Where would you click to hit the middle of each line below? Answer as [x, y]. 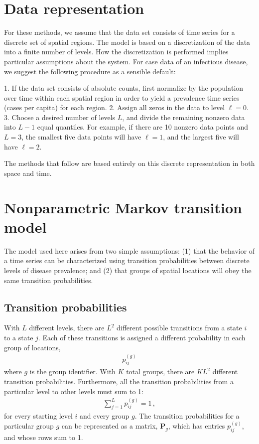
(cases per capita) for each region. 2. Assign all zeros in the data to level [115, 107]
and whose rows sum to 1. [44, 437]
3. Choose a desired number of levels [60, 117]
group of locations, [32, 347]
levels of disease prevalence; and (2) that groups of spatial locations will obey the [128, 270]
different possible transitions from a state [179, 328]
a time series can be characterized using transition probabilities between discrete [127, 260]
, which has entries [196, 426]
